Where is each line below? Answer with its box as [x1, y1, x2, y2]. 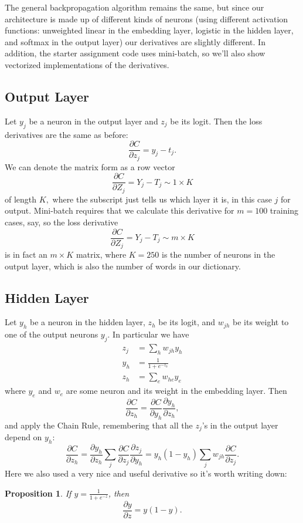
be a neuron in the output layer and [29, 114, 158, 127]
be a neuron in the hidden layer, [30, 316, 145, 328]
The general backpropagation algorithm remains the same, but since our [5, 1, 264, 13]
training [270, 204, 299, 217]
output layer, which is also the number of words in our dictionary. [5, 259, 241, 272]
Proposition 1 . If [5, 487, 72, 499]
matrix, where [76, 248, 127, 261]
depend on [5, 430, 42, 443]
